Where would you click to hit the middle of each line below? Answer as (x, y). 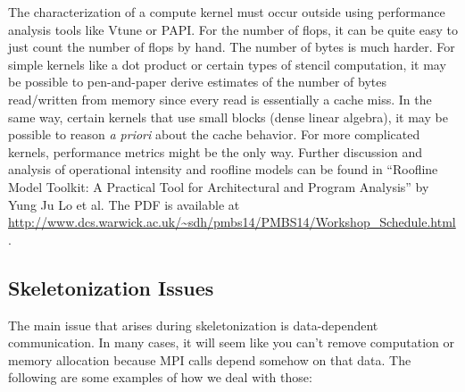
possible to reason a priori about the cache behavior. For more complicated (214, 134)
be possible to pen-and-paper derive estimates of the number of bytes (197, 82)
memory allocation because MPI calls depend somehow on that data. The (210, 359)
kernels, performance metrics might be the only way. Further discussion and (215, 151)
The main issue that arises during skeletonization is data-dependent (193, 325)
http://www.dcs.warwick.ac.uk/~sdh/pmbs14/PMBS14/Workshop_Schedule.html (232, 222)
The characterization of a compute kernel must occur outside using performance (227, 12)
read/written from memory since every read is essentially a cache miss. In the (220, 99)
